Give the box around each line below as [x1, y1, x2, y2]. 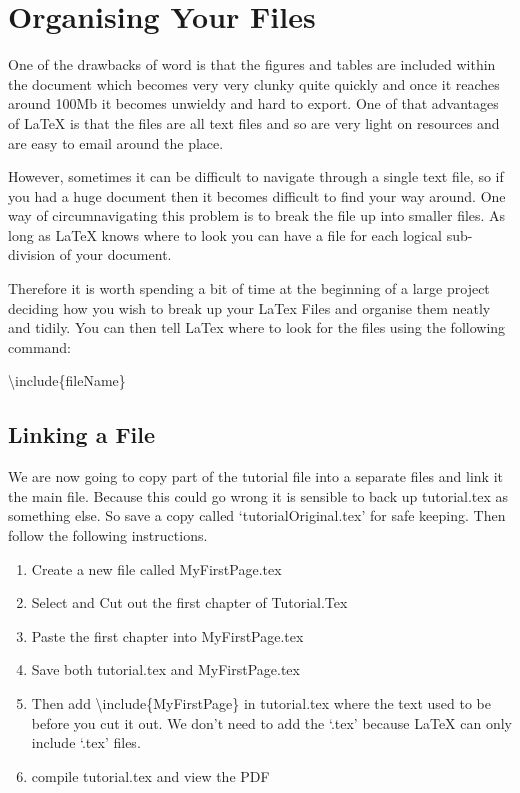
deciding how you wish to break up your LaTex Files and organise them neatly [8, 297, 491, 318]
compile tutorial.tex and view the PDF [31, 765, 270, 786]
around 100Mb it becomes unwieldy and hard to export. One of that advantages [8, 93, 499, 114]
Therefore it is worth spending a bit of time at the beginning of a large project [8, 278, 490, 299]
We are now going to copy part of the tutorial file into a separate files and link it [8, 466, 503, 487]
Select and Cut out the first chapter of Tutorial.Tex [31, 592, 348, 613]
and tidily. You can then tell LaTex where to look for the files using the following [8, 317, 506, 338]
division [8, 244, 56, 265]
